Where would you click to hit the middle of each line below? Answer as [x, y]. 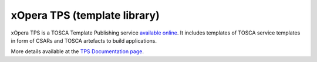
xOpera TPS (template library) [85, 15]
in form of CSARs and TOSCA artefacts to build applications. [84, 40]
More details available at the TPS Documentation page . [77, 51]
